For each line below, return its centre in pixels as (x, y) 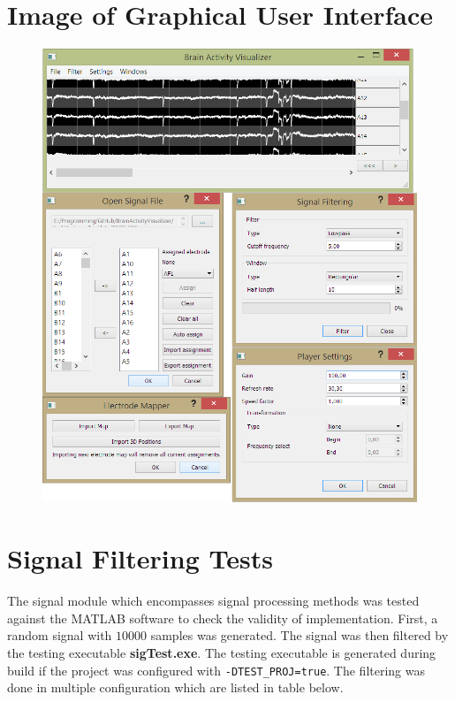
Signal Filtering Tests (140, 558)
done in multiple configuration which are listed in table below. (175, 687)
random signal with (60, 635)
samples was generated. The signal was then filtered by (300, 635)
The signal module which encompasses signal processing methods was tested (213, 601)
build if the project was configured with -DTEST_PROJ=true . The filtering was (216, 670)
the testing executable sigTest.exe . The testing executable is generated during (222, 652)
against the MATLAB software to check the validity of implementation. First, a (223, 618)
